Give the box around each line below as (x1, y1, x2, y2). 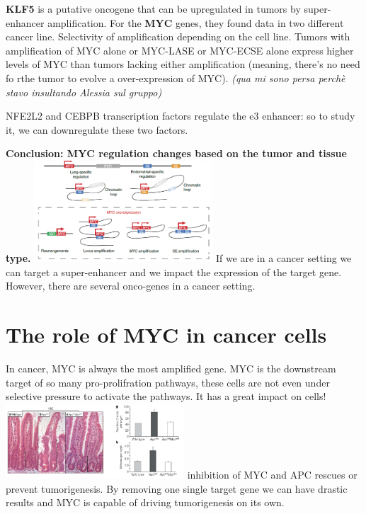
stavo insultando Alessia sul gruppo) (6, 84, 162, 99)
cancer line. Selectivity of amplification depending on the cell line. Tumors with (6, 29, 350, 44)
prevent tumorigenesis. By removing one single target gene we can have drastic (6, 481, 348, 496)
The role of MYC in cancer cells (6, 320, 327, 349)
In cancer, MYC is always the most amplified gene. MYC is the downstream (6, 360, 336, 375)
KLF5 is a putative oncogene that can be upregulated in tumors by (6, 1, 301, 16)
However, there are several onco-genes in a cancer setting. (6, 278, 256, 293)
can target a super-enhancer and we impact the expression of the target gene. (6, 264, 342, 279)
